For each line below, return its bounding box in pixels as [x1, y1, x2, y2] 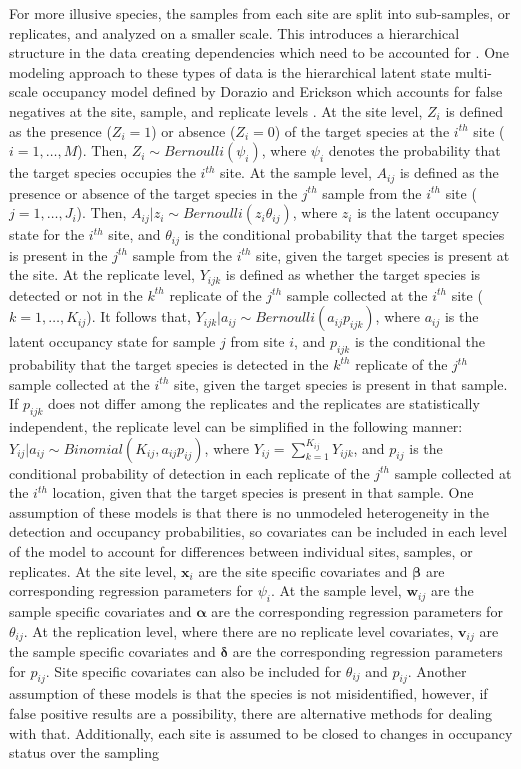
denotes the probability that [328, 140, 501, 161]
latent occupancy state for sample [9, 331, 216, 352]
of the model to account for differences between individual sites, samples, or [9, 541, 473, 562]
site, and [108, 224, 161, 245]
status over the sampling [9, 742, 159, 763]
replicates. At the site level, [9, 560, 177, 581]
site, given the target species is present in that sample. [173, 373, 508, 394]
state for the [9, 224, 85, 245]
